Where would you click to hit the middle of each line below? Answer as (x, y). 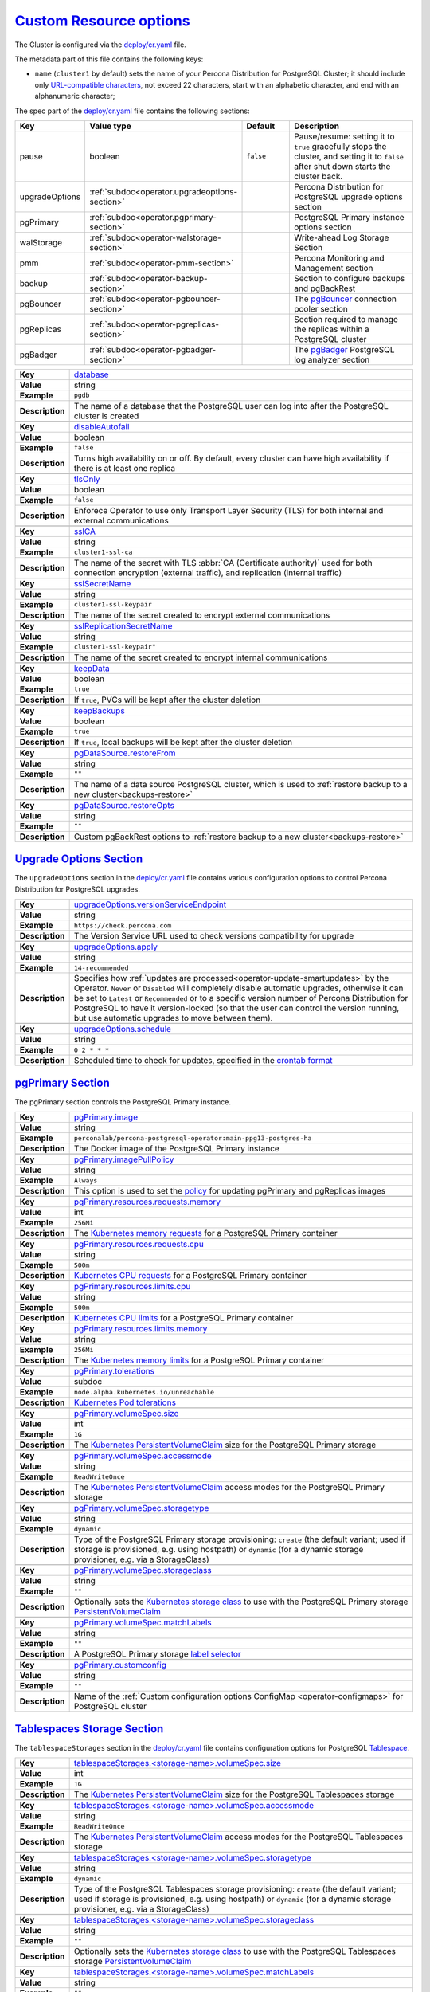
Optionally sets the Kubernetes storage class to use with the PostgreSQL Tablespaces (235, 1951)
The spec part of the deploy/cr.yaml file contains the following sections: (132, 111)
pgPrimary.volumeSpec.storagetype (141, 1508)
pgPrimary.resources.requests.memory (147, 1202)
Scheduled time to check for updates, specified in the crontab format (203, 1061)
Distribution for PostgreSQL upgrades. (78, 889)
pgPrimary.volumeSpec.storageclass (143, 1570)
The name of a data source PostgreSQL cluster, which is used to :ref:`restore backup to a (240, 784)
